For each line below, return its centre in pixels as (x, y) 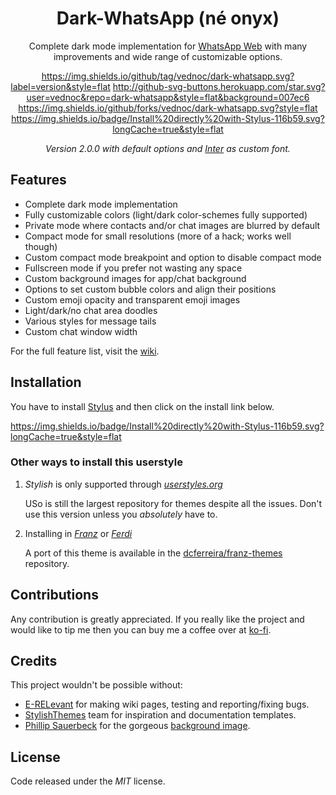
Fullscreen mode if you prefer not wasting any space (133, 268)
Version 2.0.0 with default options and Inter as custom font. (168, 148)
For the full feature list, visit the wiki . (85, 351)
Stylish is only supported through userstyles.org (123, 484)
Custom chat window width (81, 331)
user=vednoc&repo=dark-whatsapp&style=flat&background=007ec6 (168, 97)
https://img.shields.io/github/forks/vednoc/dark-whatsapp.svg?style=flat (168, 108)
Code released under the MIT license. (88, 781)
